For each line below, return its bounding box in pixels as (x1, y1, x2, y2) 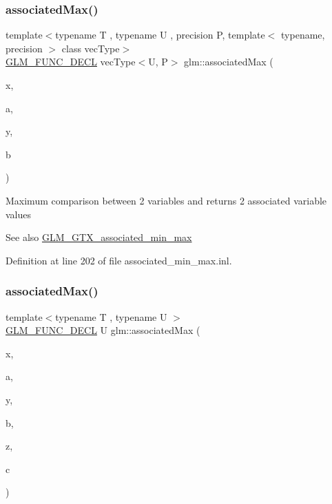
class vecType (61, 41, 120, 55)
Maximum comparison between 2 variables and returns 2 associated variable (6, 193, 327, 207)
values (6, 207, 32, 221)
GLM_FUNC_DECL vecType (6, 54, 136, 69)
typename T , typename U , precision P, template (55, 28, 265, 42)
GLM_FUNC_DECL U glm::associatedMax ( (6, 323, 200, 337)
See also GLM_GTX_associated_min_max (6, 230, 192, 244)
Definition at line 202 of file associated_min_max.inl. (6, 253, 232, 267)
